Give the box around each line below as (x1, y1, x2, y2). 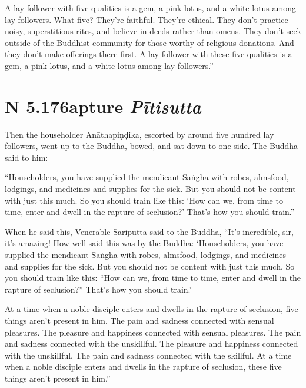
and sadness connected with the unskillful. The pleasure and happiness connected (5, 337, 298, 350)
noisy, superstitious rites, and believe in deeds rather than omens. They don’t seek (5, 25, 301, 37)
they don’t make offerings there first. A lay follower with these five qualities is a (5, 48, 292, 60)
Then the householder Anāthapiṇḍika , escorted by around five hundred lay (5, 128, 274, 140)
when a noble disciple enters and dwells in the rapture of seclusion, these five (5, 360, 282, 373)
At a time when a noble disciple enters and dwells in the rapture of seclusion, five (5, 303, 298, 315)
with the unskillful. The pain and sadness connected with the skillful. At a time (5, 349, 292, 361)
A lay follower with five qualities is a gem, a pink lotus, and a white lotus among (5, 2, 296, 14)
